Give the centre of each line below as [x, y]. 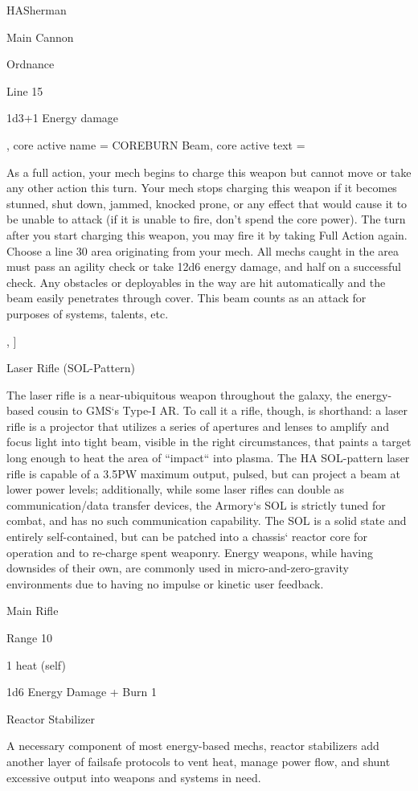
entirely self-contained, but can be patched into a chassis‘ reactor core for [187, 537]
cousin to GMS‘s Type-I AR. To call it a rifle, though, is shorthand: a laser [223, 410]
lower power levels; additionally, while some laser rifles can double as [176, 489]
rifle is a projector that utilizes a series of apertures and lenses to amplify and [198, 426]
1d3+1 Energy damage [63, 118]
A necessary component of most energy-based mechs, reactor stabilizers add [193, 746]
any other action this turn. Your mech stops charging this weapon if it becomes [202, 188]
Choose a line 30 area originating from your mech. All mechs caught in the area [203, 250]
